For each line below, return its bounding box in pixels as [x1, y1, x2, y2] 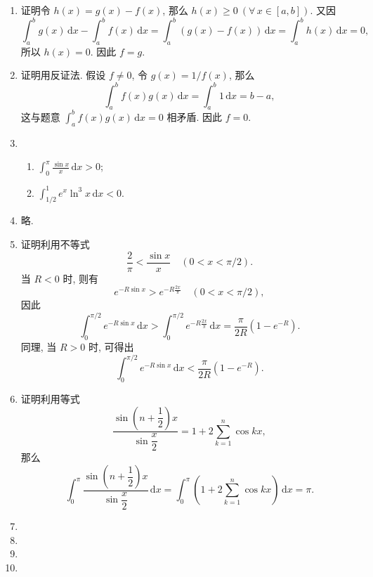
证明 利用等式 [20, 391, 80, 406]
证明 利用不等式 [20, 236, 90, 251]
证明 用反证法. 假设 [20, 67, 106, 82]
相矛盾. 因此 [166, 109, 222, 124]
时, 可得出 [88, 339, 134, 354]
